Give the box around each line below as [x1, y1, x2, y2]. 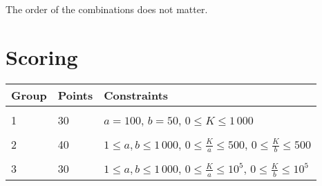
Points [57, 86, 93, 103]
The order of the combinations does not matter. [6, 2, 208, 16]
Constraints [104, 86, 169, 103]
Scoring [6, 42, 78, 71]
